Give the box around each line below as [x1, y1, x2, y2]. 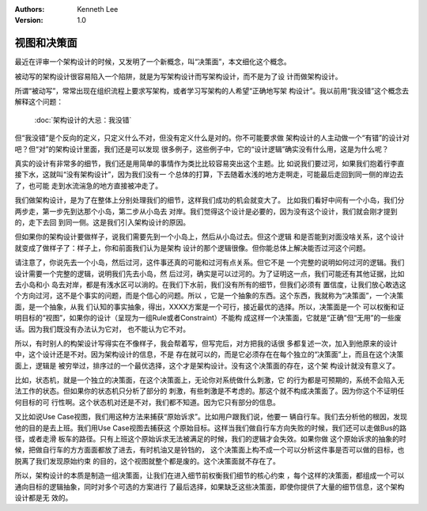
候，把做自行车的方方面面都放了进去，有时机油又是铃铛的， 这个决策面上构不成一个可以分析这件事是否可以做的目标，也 [14, 445, 405, 455]
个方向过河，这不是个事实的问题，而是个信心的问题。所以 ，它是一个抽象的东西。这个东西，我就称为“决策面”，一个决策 [14, 291, 404, 301]
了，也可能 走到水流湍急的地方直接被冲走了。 [14, 180, 162, 190]
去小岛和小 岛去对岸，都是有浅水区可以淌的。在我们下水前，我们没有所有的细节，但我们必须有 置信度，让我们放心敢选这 [14, 279, 406, 289]
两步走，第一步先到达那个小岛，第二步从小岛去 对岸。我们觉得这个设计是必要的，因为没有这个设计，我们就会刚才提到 [14, 206, 398, 216]
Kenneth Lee [77, 5, 119, 13]
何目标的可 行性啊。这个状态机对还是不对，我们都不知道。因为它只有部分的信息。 [14, 397, 280, 407]
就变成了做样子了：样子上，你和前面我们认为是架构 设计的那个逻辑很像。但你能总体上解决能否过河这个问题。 [14, 243, 370, 252]
